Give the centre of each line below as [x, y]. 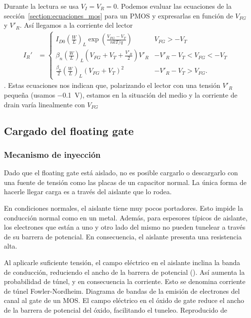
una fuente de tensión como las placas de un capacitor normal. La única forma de [125, 182]
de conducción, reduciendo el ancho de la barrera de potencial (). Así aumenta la [124, 272]
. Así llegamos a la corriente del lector [76, 25]
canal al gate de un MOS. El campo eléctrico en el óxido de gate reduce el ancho [124, 300]
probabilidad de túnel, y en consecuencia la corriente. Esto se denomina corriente [125, 281]
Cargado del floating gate [69, 130]
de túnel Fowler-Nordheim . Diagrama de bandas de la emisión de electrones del [122, 291]
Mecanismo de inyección [52, 154]
